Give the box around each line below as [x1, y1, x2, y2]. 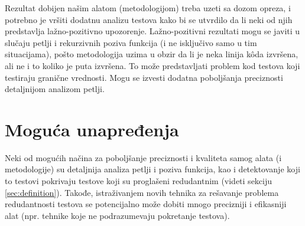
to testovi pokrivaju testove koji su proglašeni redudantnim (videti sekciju [5, 175, 272, 187]
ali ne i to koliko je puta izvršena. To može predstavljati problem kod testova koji [5, 59, 300, 71]
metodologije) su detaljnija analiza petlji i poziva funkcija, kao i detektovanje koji [5, 163, 300, 175]
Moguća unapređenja [5, 117, 179, 141]
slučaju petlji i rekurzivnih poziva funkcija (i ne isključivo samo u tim [5, 36, 257, 48]
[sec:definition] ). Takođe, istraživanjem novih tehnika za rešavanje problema [5, 186, 279, 198]
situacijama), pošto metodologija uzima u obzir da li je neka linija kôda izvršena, [5, 48, 298, 60]
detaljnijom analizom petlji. [5, 83, 105, 95]
